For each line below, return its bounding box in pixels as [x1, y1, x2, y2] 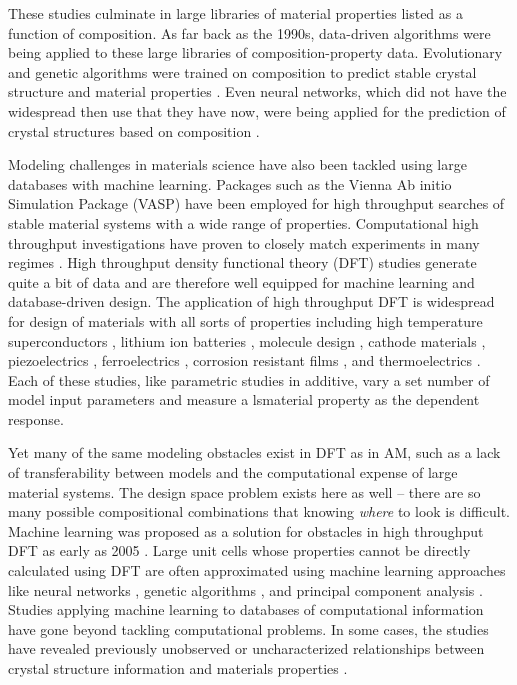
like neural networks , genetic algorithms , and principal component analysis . [8, 579, 483, 600]
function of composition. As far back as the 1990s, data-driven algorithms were [8, 22, 491, 43]
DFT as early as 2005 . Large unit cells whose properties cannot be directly [8, 540, 471, 561]
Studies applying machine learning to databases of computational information [8, 599, 484, 620]
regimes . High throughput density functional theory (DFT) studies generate [8, 252, 477, 273]
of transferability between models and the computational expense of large [8, 462, 458, 483]
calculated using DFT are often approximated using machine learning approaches [8, 560, 506, 581]
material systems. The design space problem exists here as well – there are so [8, 481, 481, 502]
